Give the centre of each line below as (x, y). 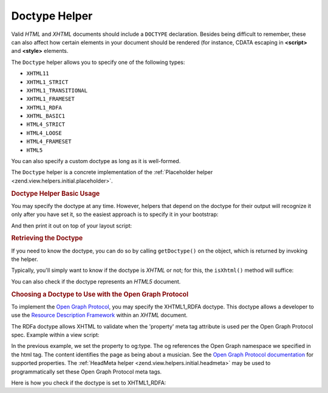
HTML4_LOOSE (44, 133)
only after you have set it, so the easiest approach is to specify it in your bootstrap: (115, 214)
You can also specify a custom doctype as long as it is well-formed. (96, 161)
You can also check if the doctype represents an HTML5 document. (96, 281)
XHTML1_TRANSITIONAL (57, 90)
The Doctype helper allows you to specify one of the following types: (98, 62)
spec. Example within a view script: (55, 335)
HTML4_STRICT (46, 124)
